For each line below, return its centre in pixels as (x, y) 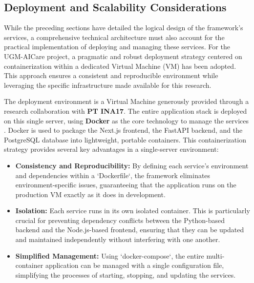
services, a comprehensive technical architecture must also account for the (114, 37)
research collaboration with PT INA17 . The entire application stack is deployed (126, 111)
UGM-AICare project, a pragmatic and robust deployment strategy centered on (123, 56)
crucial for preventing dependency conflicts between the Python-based (120, 220)
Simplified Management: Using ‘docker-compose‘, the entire (110, 255)
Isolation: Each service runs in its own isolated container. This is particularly (133, 211)
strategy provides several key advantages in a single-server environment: (111, 149)
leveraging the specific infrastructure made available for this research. (108, 85)
